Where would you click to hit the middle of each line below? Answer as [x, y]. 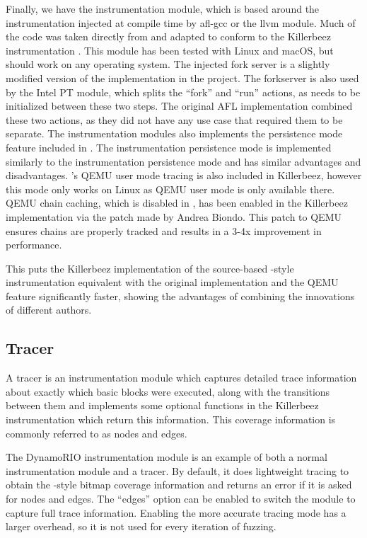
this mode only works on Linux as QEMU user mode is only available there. [170, 189]
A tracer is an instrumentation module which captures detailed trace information [181, 378]
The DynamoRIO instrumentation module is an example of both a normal [167, 457]
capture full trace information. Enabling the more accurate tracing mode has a [176, 512]
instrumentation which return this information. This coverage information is [171, 419]
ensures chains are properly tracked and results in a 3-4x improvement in [164, 230]
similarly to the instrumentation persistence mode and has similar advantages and [183, 161]
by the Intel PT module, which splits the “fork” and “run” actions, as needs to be [183, 92]
